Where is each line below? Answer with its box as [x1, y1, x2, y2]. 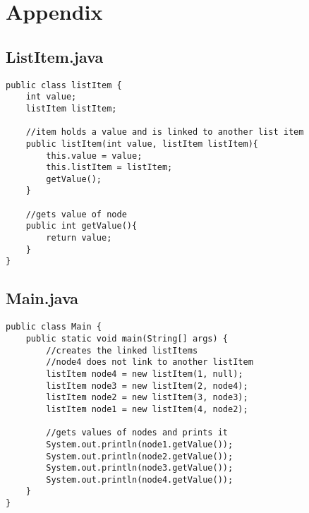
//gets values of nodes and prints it [46, 428, 228, 438]
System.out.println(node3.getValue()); [46, 463, 234, 473]
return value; [46, 233, 112, 243]
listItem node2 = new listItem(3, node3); [46, 392, 248, 403]
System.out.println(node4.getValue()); [46, 474, 234, 485]
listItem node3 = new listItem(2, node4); [46, 380, 248, 391]
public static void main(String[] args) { [25, 333, 228, 344]
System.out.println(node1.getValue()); [46, 439, 234, 449]
